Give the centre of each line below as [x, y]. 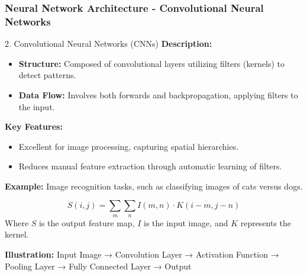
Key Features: [34, 126]
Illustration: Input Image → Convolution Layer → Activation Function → [142, 254]
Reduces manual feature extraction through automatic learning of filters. [150, 166]
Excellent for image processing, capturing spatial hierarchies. [129, 146]
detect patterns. [47, 75]
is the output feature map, [87, 222]
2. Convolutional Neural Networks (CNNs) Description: [109, 44]
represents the [266, 222]
